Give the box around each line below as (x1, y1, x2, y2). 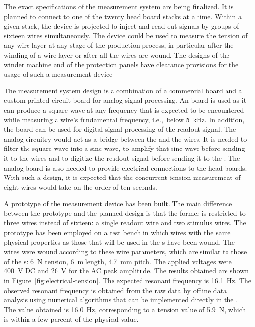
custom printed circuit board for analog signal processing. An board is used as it (4, 95, 247, 105)
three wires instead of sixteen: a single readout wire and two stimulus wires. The (4, 217, 246, 228)
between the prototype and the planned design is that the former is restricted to (4, 208, 246, 218)
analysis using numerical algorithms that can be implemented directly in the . (4, 295, 238, 305)
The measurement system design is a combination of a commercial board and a (4, 85, 242, 95)
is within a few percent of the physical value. (4, 314, 139, 324)
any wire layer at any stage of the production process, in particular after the (4, 40, 234, 50)
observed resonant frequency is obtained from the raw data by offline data (4, 285, 227, 295)
